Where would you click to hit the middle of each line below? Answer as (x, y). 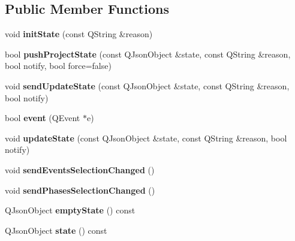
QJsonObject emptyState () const (70, 210)
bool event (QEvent (43, 118)
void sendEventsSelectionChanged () (80, 169)
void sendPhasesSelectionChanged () (80, 190)
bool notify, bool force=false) (58, 66)
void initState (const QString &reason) (79, 34)
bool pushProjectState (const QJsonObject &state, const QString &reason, (148, 54)
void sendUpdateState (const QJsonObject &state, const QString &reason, (147, 85)
